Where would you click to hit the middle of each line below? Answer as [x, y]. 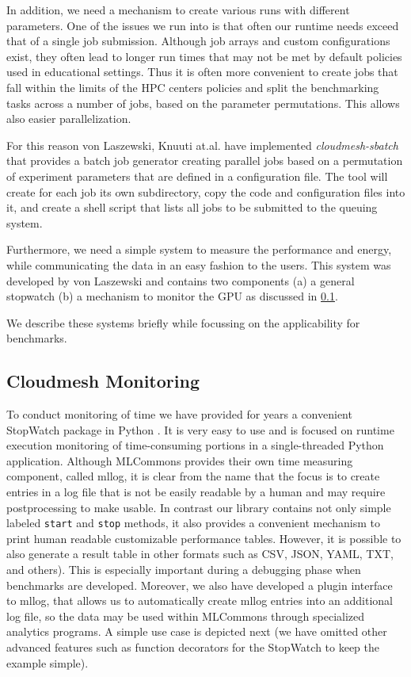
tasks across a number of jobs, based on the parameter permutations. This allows [203, 103]
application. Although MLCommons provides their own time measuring [180, 460]
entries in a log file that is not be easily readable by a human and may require [196, 492]
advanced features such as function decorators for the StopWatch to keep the [193, 647]
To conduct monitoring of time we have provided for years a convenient [179, 414]
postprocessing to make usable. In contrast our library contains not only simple [199, 507]
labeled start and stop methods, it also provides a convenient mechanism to [193, 523]
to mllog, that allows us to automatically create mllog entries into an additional [200, 601]
